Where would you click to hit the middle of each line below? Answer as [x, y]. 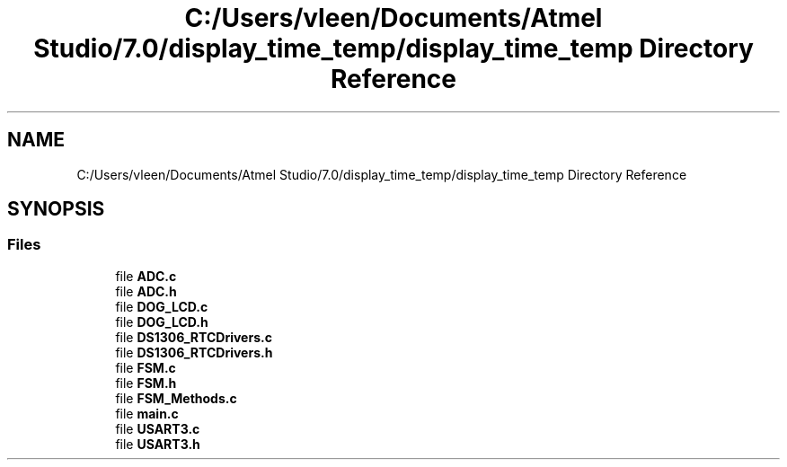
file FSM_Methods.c [176, 398]
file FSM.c [146, 367]
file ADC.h [146, 291]
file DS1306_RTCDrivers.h [194, 352]
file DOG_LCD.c [162, 306]
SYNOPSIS [56, 209]
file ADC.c [146, 276]
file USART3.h [158, 444]
